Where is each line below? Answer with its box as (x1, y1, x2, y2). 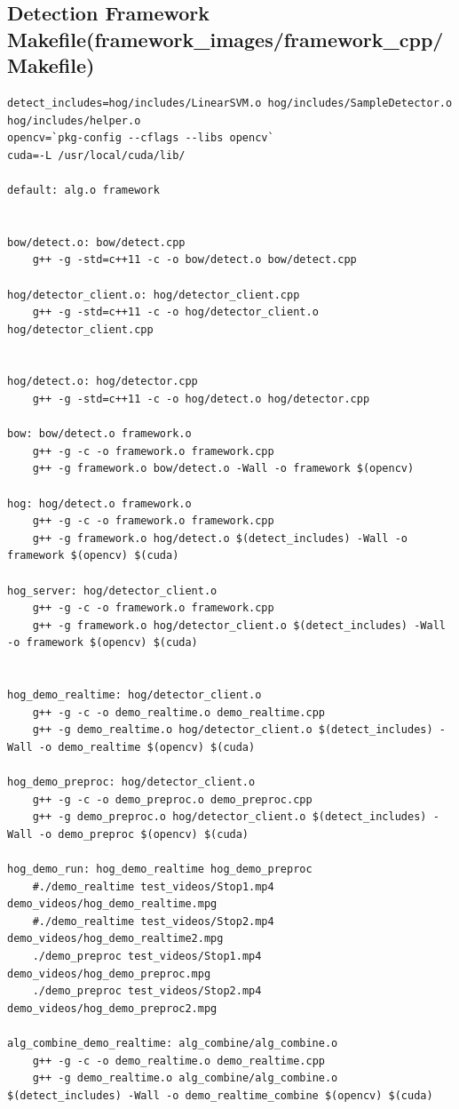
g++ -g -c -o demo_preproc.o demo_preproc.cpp (32, 793, 313, 806)
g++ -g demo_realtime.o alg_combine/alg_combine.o (32, 1072, 338, 1085)
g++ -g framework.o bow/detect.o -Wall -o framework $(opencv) (32, 462, 415, 475)
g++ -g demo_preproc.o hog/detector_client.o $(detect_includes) (32, 810, 427, 824)
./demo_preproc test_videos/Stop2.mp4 (32, 985, 262, 998)
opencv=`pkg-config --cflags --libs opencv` (7, 132, 274, 145)
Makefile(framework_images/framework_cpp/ (7, 25, 444, 52)
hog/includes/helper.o (7, 114, 141, 127)
